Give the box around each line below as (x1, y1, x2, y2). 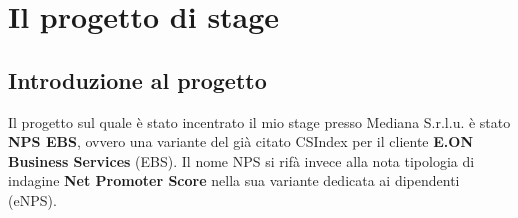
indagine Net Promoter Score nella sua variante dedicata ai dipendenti (8, 170, 460, 191)
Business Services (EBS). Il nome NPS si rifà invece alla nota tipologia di (8, 150, 475, 171)
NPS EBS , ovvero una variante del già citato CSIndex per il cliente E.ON (8, 131, 473, 152)
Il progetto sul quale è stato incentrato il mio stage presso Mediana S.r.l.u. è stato (8, 111, 511, 132)
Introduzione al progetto (8, 64, 267, 95)
